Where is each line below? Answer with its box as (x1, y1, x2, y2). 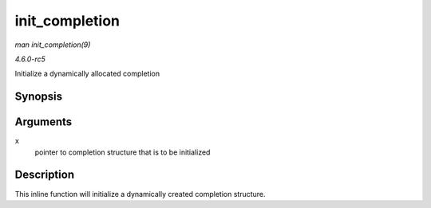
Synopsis (14, 90, 63, 104)
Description (14, 168, 75, 182)
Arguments (14, 116, 73, 129)
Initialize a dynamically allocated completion (14, 69, 160, 79)
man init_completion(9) (14, 40, 91, 49)
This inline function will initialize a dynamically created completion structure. (14, 189, 267, 198)
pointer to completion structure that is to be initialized (34, 147, 211, 157)
